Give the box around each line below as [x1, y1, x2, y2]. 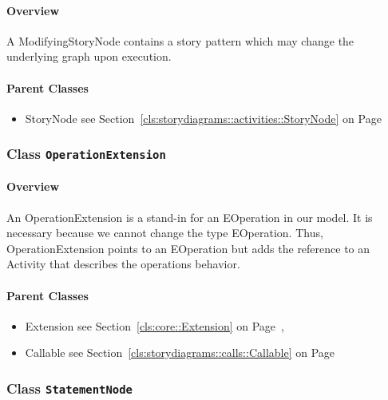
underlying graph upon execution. [6, 48, 172, 65]
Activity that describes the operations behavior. [6, 255, 240, 272]
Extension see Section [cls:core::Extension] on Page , [25, 317, 284, 334]
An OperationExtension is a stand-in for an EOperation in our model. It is [6, 208, 373, 225]
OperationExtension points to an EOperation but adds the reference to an [6, 240, 370, 256]
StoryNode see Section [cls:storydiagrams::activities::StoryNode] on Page [25, 109, 382, 126]
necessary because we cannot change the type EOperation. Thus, [6, 224, 323, 241]
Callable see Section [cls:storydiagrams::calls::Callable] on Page [25, 344, 335, 361]
